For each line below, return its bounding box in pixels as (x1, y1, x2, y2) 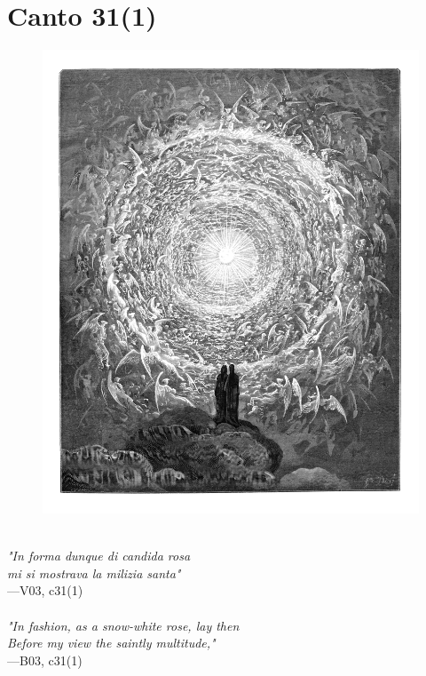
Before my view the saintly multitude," (7, 633, 216, 652)
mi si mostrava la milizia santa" (7, 563, 181, 582)
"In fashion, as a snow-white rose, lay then (7, 616, 240, 634)
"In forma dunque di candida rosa (7, 546, 191, 565)
